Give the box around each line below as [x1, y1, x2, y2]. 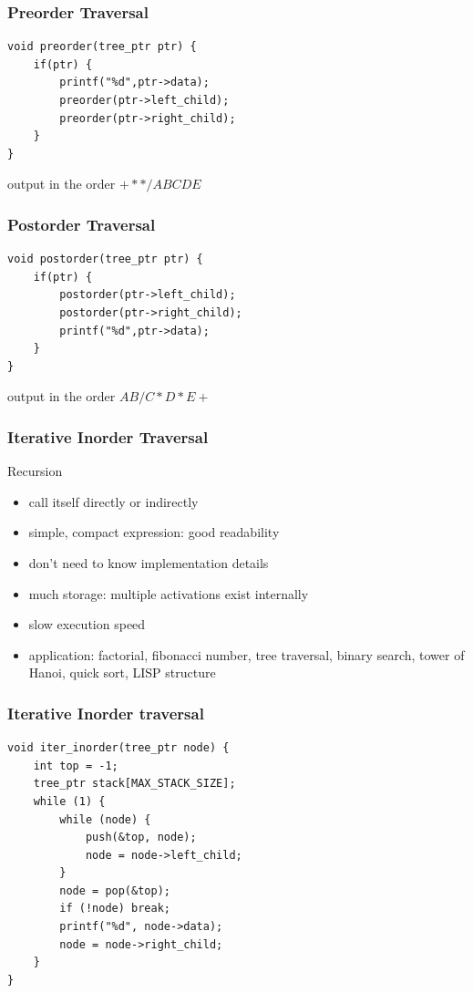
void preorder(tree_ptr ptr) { [7, 40, 197, 54]
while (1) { [33, 794, 106, 808]
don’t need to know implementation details [28, 553, 269, 572]
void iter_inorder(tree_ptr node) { [7, 741, 230, 755]
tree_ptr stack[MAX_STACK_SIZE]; [33, 777, 236, 791]
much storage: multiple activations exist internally [28, 584, 309, 603]
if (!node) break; [59, 902, 170, 915]
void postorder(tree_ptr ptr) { [7, 253, 203, 266]
